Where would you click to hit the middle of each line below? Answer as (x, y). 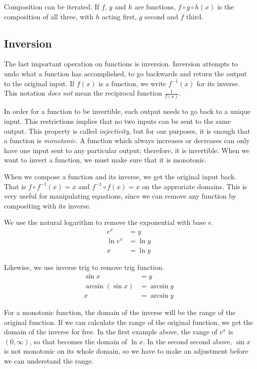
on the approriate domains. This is (194, 186)
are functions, (155, 6)
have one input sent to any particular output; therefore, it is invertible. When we (127, 150)
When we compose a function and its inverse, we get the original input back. (120, 177)
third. (195, 16)
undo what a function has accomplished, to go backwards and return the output (126, 73)
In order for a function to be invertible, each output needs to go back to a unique (127, 111)
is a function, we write (132, 83)
